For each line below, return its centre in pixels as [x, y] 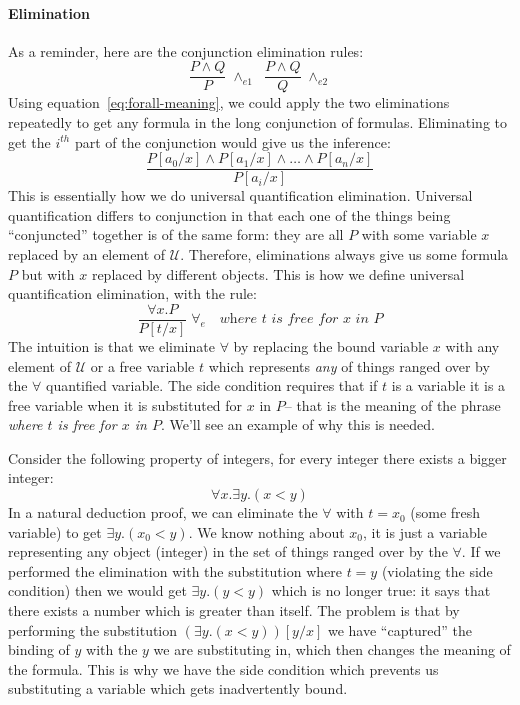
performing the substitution [93, 629]
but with [48, 273]
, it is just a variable [425, 531]
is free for [87, 424]
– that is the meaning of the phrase [392, 404]
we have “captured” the [399, 629]
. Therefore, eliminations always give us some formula [344, 254]
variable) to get [55, 531]
